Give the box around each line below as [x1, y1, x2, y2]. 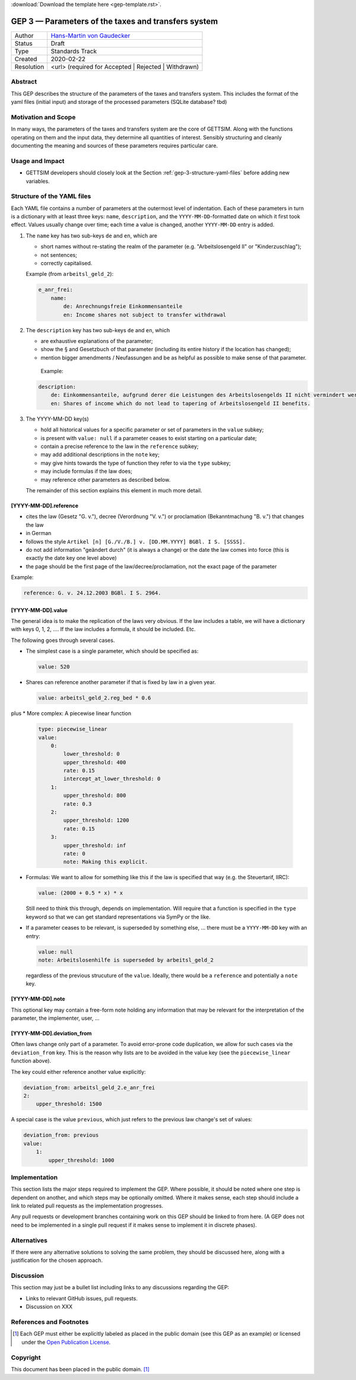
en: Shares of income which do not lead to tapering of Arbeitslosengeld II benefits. [50, 400, 311, 406]
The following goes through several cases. [11, 637, 115, 644]
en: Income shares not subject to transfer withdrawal [63, 311, 227, 318]
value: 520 [38, 663, 70, 670]
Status [14, 39, 33, 47]
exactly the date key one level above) [26, 555, 117, 562]
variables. [26, 177, 50, 185]
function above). [11, 1057, 52, 1064]
